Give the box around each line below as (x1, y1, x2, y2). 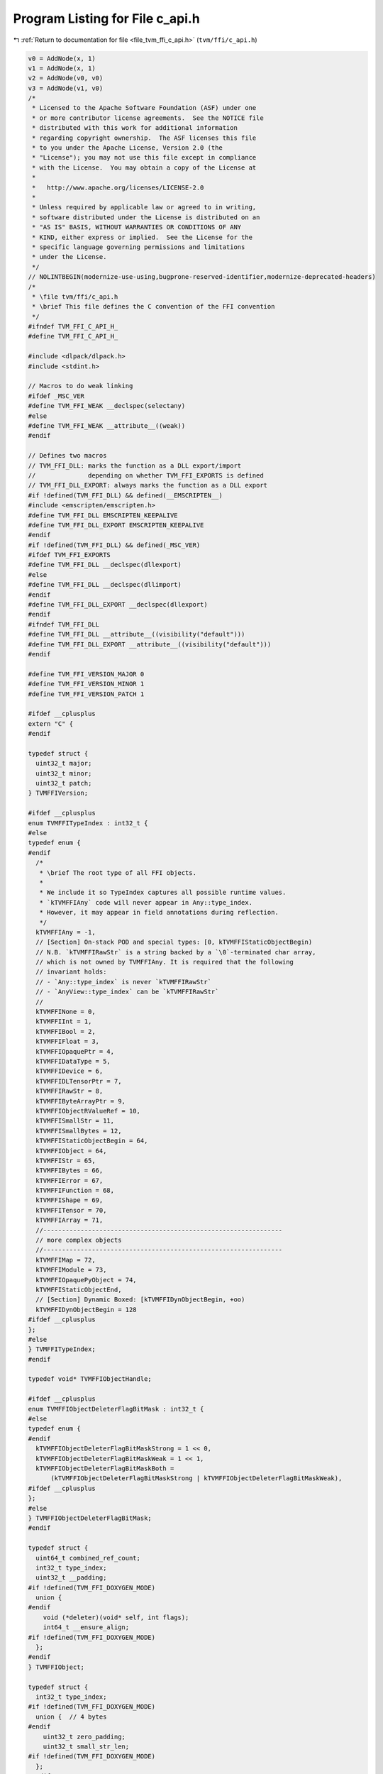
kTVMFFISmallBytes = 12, (35, 1127, 122, 1135)
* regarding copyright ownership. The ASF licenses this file (32, 133, 257, 142)
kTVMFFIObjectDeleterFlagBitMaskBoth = (35, 1465, 174, 1472)
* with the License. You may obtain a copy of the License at (32, 163, 257, 172)
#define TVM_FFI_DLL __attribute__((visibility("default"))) (28, 630, 245, 639)
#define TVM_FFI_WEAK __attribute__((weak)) (28, 422, 186, 429)
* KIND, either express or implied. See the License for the (32, 233, 253, 241)
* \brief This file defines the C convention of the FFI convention (32, 302, 275, 311)
